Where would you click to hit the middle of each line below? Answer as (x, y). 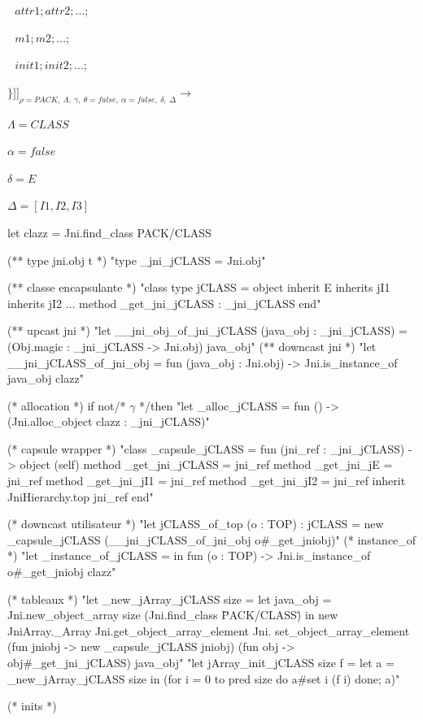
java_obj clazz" (46, 378)
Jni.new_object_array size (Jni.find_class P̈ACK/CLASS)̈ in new (173, 615)
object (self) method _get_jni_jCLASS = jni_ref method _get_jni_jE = (206, 464)
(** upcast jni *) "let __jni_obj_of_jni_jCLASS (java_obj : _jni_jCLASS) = (207, 330)
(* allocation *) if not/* (67, 405)
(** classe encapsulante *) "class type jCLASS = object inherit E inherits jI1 (199, 287)
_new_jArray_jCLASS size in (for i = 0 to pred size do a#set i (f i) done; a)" (204, 678)
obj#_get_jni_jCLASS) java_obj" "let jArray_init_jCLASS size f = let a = (201, 663)
